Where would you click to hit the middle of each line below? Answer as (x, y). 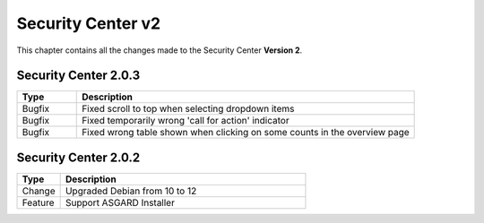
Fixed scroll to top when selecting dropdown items (188, 109)
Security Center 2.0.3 (78, 76)
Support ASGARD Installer (120, 202)
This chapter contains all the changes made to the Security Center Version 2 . (160, 50)
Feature (38, 202)
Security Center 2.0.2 (78, 157)
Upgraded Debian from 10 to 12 (131, 191)
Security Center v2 (89, 23)
